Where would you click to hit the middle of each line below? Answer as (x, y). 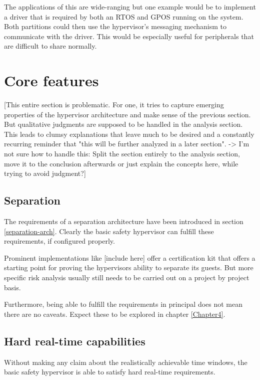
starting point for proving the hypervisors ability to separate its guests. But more (129, 267)
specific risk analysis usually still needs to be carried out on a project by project (127, 277)
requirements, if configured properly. (59, 241)
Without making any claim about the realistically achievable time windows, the (126, 362)
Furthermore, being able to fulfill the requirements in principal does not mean (123, 304)
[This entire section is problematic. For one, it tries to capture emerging (114, 105)
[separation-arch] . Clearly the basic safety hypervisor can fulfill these (109, 231)
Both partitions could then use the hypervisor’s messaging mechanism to (115, 26)
